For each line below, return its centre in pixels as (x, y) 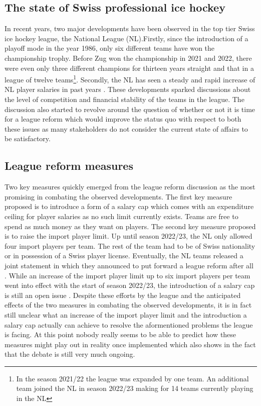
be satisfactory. (28, 138)
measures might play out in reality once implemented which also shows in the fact (130, 344)
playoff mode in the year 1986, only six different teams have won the (110, 48)
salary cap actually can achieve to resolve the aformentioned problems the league (129, 324)
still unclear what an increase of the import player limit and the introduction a (126, 314)
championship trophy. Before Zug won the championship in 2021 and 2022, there (128, 58)
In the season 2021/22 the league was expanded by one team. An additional (133, 378)
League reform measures (69, 166)
